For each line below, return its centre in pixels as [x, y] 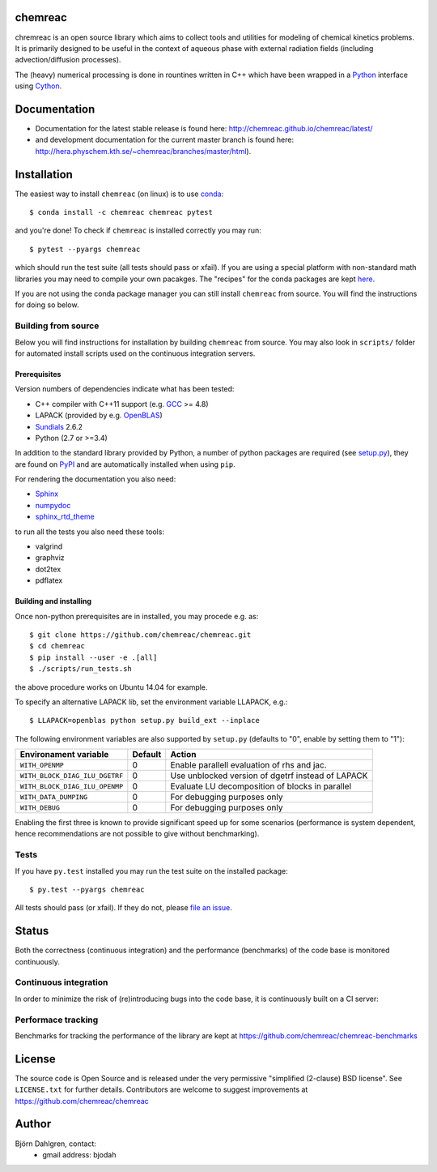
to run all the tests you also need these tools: [90, 532]
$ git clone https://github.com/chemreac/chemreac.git [140, 635]
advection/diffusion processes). [68, 60]
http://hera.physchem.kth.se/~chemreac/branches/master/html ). [143, 151]
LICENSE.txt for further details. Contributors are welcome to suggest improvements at [161, 1089]
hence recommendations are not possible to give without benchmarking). [137, 834]
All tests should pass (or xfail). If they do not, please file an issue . [123, 908]
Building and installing [53, 601]
